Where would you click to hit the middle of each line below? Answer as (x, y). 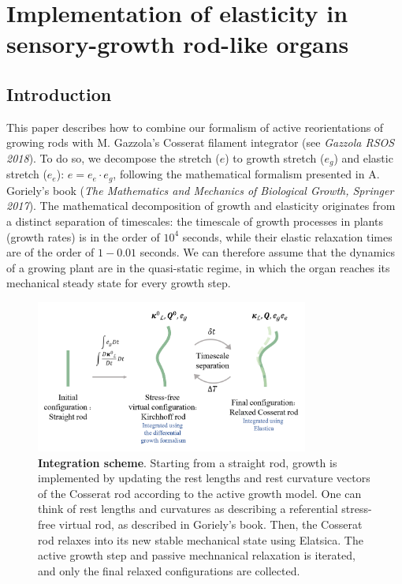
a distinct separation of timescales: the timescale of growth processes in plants (195, 221)
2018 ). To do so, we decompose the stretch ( (113, 157)
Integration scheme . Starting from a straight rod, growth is (188, 462)
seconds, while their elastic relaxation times (287, 236)
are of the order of (50, 252)
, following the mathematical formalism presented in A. (246, 174)
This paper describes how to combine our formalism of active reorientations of (195, 127)
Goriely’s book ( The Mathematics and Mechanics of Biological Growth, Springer (200, 190)
